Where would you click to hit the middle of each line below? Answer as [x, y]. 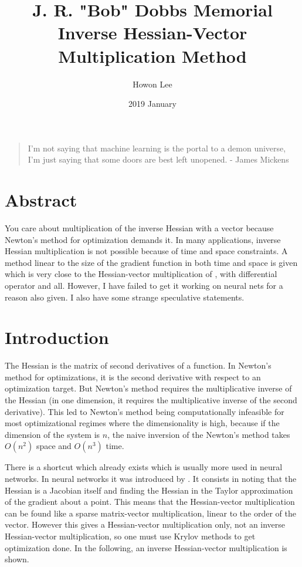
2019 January [152, 104]
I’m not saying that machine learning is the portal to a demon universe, [157, 148]
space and [54, 446]
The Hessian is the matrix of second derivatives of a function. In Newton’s [138, 365]
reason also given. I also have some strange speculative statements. [125, 297]
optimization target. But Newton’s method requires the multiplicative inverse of [148, 388]
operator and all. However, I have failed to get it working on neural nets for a [144, 285]
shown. [17, 559]
